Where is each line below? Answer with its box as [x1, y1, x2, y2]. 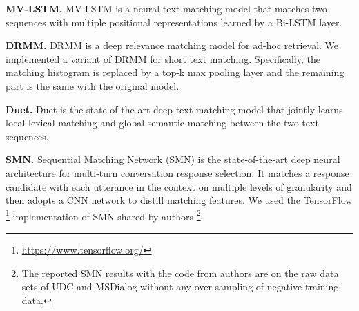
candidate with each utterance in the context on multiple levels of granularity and [6, 179, 352, 194]
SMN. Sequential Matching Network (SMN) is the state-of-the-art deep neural [6, 152, 340, 167]
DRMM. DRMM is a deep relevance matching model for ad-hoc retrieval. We [6, 38, 339, 53]
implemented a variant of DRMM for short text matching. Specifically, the [6, 51, 320, 66]
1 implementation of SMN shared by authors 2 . [6, 207, 204, 223]
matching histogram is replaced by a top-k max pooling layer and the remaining [6, 65, 345, 79]
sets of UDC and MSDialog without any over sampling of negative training [21, 279, 339, 294]
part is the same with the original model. [6, 78, 179, 93]
